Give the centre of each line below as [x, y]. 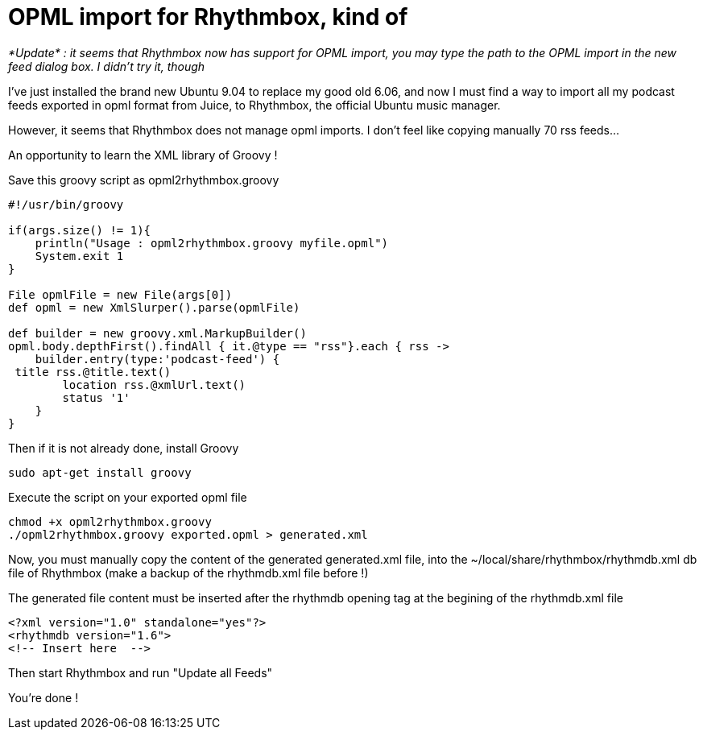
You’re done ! [43, 697]
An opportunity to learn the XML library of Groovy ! [143, 155]
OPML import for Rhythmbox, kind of [208, 17]
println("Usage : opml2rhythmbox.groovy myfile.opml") [212, 243]
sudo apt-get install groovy [100, 472]
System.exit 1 [79, 256]
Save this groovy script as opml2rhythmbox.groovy [144, 180]
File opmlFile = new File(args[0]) [120, 294]
